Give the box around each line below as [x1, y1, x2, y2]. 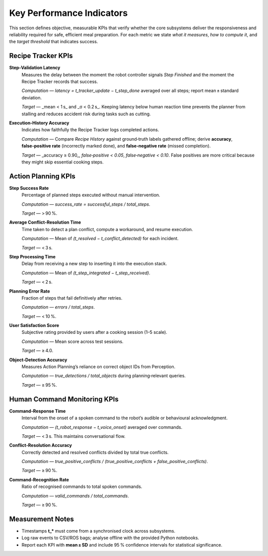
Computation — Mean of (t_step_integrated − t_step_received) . [21, 270, 151, 276]
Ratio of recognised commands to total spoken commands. [21, 483, 142, 489]
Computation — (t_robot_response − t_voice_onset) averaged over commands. [21, 424, 183, 430]
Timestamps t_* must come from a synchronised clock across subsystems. [21, 528, 176, 534]
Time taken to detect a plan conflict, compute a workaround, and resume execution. [21, 226, 193, 232]
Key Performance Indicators [9, 7, 128, 18]
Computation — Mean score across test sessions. [21, 338, 124, 344]
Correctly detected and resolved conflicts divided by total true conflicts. [21, 449, 169, 455]
